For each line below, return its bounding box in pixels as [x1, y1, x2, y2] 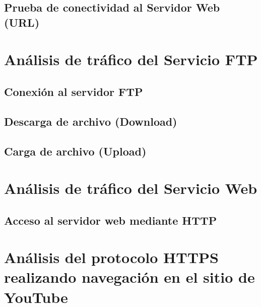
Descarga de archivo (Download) [4, 113, 177, 129]
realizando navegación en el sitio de [4, 267, 255, 287]
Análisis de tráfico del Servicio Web [4, 178, 257, 198]
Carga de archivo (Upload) [4, 143, 147, 159]
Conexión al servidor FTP [4, 83, 143, 99]
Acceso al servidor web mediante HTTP [4, 212, 217, 228]
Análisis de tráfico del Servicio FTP [4, 49, 258, 70]
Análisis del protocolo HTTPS [4, 247, 219, 268]
